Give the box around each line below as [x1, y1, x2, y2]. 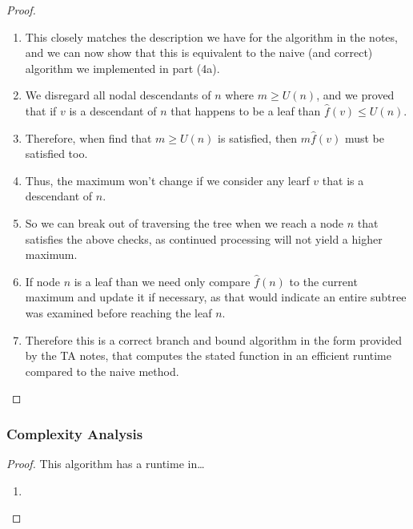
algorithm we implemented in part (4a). [25, 59, 220, 76]
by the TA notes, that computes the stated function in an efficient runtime [25, 347, 391, 364]
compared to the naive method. [25, 362, 179, 379]
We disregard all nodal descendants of [25, 87, 211, 103]
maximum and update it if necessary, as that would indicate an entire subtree [25, 289, 407, 305]
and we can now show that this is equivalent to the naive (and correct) [25, 44, 373, 61]
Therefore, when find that [25, 129, 152, 146]
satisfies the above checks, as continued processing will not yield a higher [25, 230, 383, 247]
